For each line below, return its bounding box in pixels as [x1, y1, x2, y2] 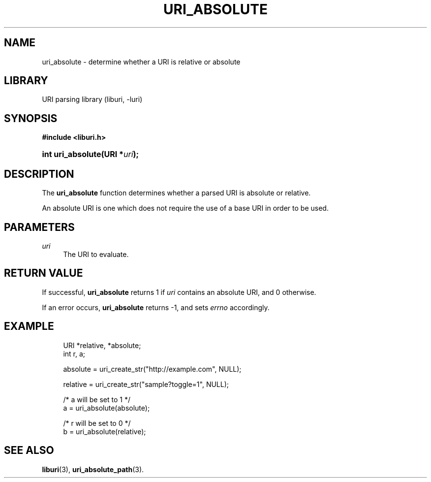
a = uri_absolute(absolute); [63, 403, 150, 412]
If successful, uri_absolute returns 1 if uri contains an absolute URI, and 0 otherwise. [42, 288, 316, 296]
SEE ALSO [4, 444, 54, 457]
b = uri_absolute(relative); [63, 427, 146, 436]
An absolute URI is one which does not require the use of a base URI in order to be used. [42, 204, 329, 213]
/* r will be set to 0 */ [63, 418, 131, 427]
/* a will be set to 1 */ [63, 395, 130, 404]
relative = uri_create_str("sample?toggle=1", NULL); [63, 380, 229, 388]
